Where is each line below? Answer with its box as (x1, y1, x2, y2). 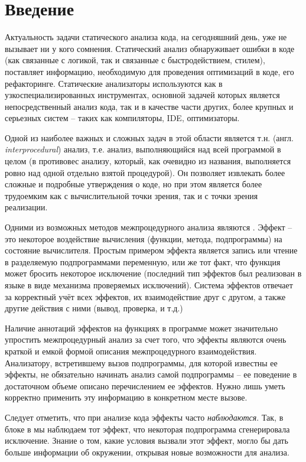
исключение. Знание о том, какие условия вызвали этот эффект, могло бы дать (5, 434, 288, 447)
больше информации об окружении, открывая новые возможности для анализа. (5, 445, 289, 458)
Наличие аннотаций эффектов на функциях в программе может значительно (5, 321, 278, 334)
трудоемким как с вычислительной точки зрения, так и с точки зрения (5, 189, 258, 201)
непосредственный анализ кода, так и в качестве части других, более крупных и (5, 100, 294, 112)
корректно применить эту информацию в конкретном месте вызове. (5, 391, 248, 404)
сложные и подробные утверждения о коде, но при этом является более (5, 178, 262, 190)
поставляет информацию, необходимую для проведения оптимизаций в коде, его (5, 65, 294, 77)
